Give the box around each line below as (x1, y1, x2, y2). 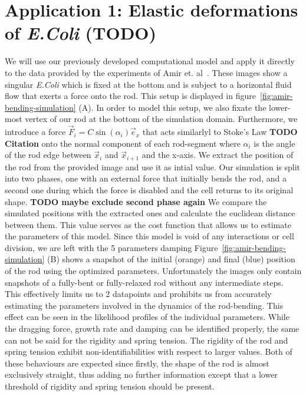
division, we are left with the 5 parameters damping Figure (5, 241, 218, 253)
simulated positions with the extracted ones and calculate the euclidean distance (5, 207, 295, 219)
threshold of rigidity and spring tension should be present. (5, 380, 215, 392)
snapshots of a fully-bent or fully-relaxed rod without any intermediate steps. (5, 276, 284, 288)
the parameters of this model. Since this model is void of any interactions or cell (5, 230, 294, 242)
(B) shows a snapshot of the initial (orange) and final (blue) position (47, 253, 295, 265)
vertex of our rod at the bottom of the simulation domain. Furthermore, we (25, 113, 298, 125)
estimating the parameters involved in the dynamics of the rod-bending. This (5, 299, 284, 311)
